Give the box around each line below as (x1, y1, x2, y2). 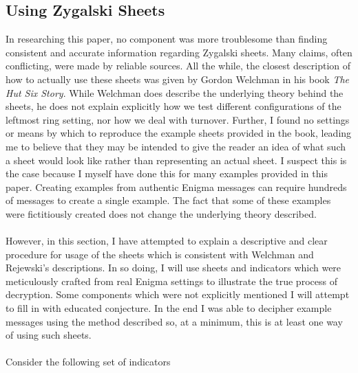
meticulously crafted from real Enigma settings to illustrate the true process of (6, 273, 337, 288)
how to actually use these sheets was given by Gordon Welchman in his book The (6, 71, 350, 86)
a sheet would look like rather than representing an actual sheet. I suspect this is (6, 152, 347, 167)
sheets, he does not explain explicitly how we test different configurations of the (6, 99, 341, 113)
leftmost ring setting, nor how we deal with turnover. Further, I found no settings (6, 112, 350, 126)
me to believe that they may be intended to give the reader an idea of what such (6, 139, 346, 153)
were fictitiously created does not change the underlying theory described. (6, 206, 317, 221)
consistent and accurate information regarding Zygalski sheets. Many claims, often (6, 45, 352, 59)
